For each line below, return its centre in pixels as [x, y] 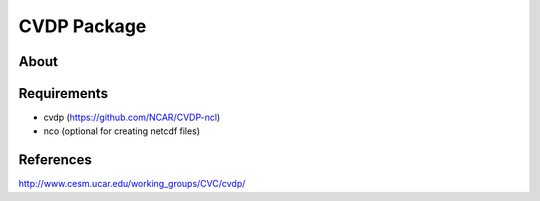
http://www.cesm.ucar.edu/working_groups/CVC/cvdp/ [132, 184]
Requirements [63, 93]
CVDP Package [82, 26]
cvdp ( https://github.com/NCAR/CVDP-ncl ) [132, 117]
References [55, 160]
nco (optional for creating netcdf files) [121, 131]
